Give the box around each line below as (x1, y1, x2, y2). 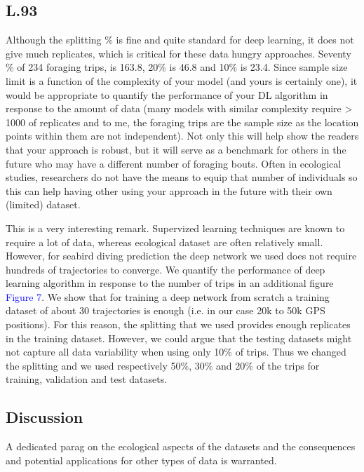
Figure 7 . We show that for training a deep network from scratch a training (6, 289, 330, 304)
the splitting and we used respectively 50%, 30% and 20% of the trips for (6, 358, 320, 372)
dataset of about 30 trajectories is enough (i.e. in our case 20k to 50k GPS (6, 303, 325, 318)
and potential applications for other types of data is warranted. (6, 452, 277, 467)
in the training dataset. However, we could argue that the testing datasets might (6, 330, 352, 345)
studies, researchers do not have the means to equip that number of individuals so (6, 170, 358, 184)
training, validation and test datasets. (6, 372, 168, 386)
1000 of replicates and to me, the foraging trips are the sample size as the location (6, 114, 359, 129)
